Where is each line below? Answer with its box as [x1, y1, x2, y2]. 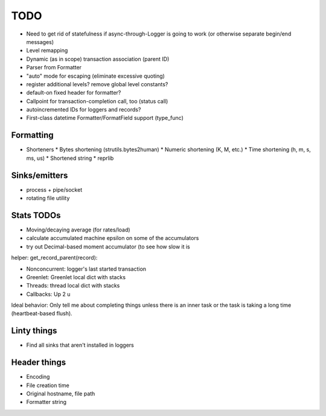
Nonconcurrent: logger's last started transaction [26, 265, 147, 273]
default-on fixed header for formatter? [26, 89, 121, 96]
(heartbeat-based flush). [11, 310, 72, 317]
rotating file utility [26, 195, 70, 202]
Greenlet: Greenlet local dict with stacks [26, 273, 126, 280]
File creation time [26, 382, 69, 389]
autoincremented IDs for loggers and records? [26, 106, 141, 113]
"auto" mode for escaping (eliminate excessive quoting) [26, 72, 165, 80]
